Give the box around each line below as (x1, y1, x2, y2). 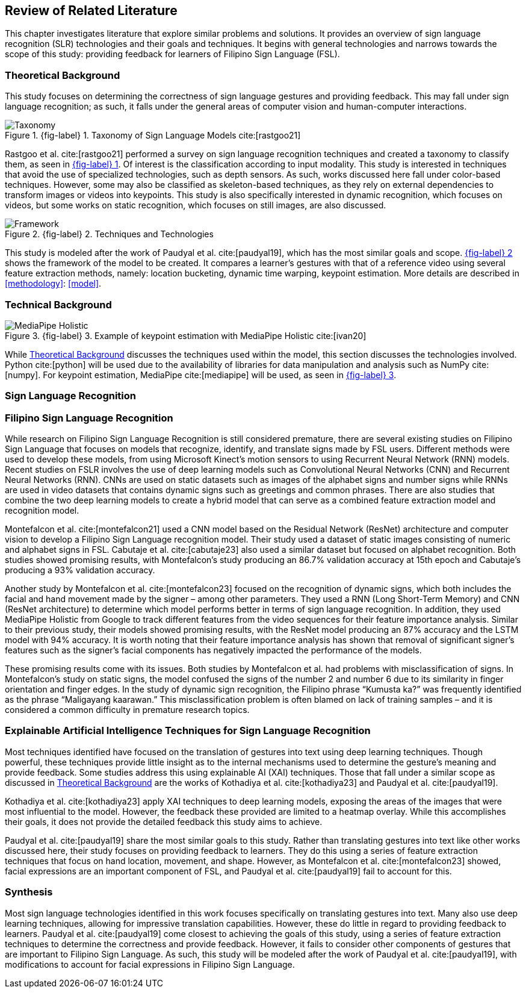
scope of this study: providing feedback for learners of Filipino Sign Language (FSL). (5, 49, 340, 60)
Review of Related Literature (5, 3, 178, 18)
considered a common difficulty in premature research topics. (5, 705, 250, 715)
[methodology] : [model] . (5, 278, 102, 289)
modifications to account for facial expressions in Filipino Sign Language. (5, 959, 295, 970)
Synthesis (5, 886, 53, 898)
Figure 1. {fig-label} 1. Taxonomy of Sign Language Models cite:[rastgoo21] (5, 130, 301, 141)
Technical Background (5, 298, 112, 311)
